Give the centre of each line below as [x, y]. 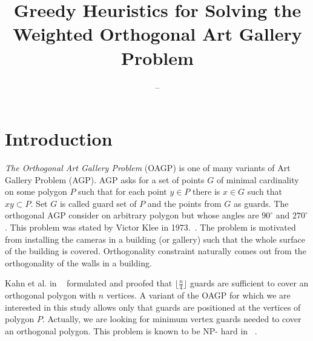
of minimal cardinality [258, 179]
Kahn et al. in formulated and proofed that [89, 283]
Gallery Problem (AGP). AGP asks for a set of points [105, 179]
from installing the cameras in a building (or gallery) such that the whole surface [155, 239]
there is [206, 191]
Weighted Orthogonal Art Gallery [157, 34]
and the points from [184, 203]
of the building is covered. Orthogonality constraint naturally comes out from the [156, 251]
